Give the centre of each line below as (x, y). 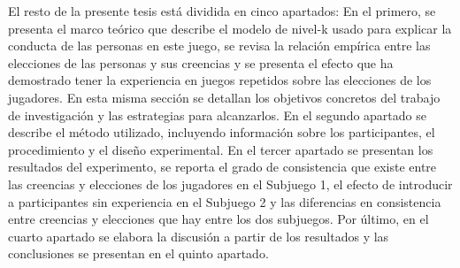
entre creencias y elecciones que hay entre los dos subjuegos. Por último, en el (218, 219)
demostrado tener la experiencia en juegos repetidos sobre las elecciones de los (220, 80)
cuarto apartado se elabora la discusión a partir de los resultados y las (199, 236)
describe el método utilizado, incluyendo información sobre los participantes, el (222, 132)
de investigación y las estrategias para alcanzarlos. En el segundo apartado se (217, 115)
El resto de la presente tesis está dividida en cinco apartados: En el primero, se (222, 11)
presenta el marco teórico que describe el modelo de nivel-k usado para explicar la (230, 28)
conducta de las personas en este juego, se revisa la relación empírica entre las (219, 46)
